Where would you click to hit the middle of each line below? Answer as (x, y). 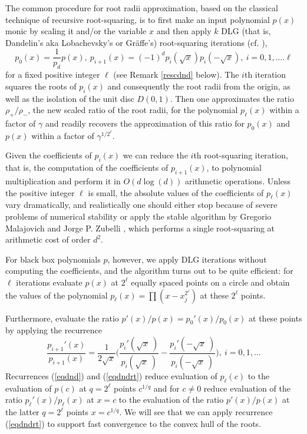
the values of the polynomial (57, 295)
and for (166, 388)
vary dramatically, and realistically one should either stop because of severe (141, 205)
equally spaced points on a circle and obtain (210, 282)
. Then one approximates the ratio (232, 98)
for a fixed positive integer (53, 74)
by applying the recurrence (54, 330)
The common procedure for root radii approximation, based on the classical (142, 8)
